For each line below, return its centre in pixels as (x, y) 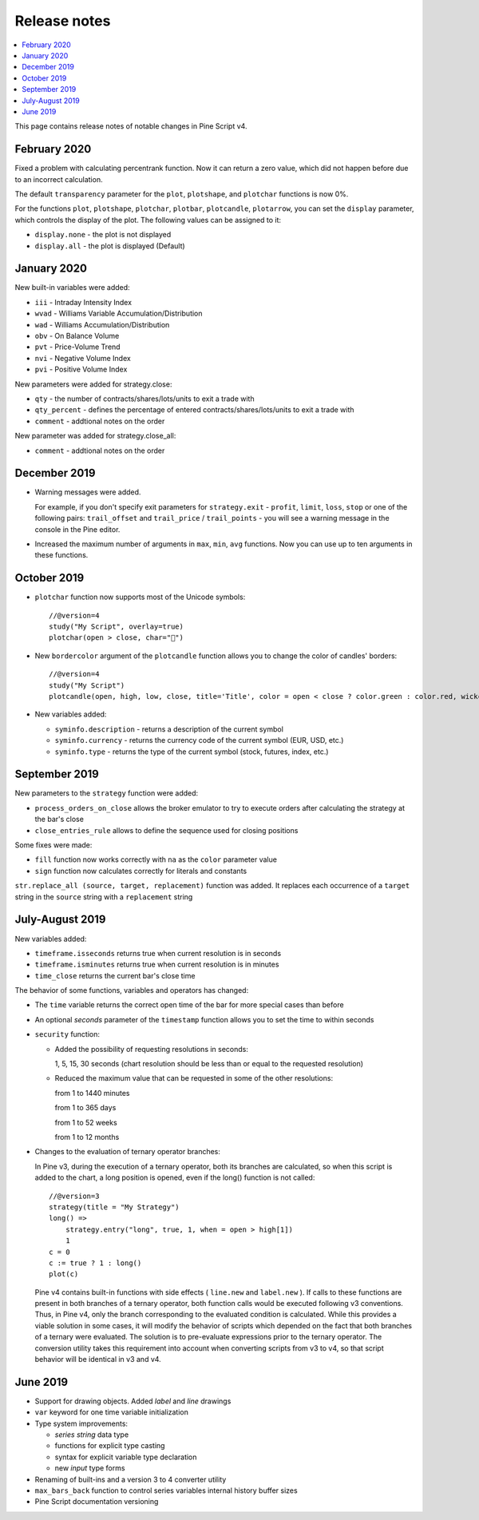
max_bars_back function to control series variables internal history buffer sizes (166, 1490)
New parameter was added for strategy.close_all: (95, 436)
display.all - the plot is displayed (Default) (110, 246)
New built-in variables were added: (73, 288)
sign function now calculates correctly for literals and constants (141, 871)
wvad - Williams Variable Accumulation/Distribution (119, 314)
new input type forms (90, 1468)
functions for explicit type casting (110, 1446)
